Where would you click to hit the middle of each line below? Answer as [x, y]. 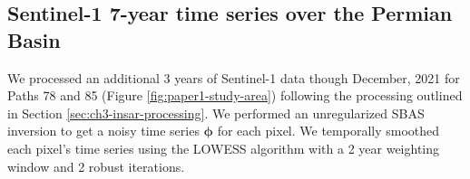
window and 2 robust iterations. [96, 166]
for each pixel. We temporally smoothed [328, 131]
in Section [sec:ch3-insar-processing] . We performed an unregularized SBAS [216, 113]
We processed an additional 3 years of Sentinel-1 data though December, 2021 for [234, 77]
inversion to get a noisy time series [103, 131]
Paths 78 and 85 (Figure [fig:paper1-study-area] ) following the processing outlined [235, 95]
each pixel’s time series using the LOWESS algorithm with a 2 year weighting [224, 148]
